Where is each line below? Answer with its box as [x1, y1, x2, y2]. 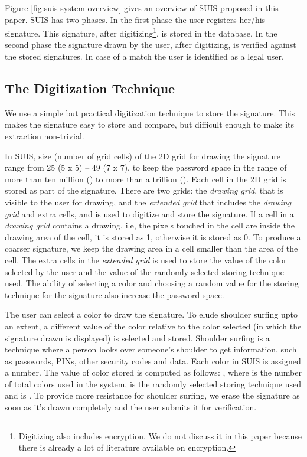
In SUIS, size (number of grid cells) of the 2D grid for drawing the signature [5, 149, 280, 162]
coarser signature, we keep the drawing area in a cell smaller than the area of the [5, 242, 298, 254]
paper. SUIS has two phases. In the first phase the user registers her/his [5, 13, 266, 25]
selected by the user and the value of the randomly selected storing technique [5, 265, 284, 278]
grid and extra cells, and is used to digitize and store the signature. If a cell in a [5, 207, 294, 220]
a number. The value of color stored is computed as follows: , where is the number [5, 366, 302, 378]
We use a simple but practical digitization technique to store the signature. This [5, 106, 295, 119]
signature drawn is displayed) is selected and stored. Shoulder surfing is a [5, 331, 270, 344]
